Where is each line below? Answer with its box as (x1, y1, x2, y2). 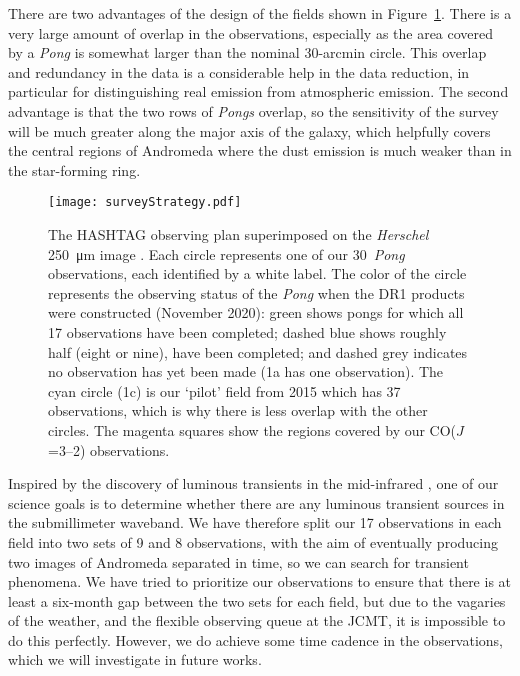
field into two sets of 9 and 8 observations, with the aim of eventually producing (8, 531, 498, 552)
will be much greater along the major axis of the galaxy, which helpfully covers (8, 120, 491, 141)
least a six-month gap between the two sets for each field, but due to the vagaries (8, 590, 506, 611)
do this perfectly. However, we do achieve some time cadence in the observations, (8, 629, 504, 650)
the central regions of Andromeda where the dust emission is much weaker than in (8, 140, 512, 161)
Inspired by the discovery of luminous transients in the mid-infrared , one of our (8, 473, 499, 494)
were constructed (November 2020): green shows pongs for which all (48, 302, 464, 323)
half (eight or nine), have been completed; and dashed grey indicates (48, 341, 468, 362)
